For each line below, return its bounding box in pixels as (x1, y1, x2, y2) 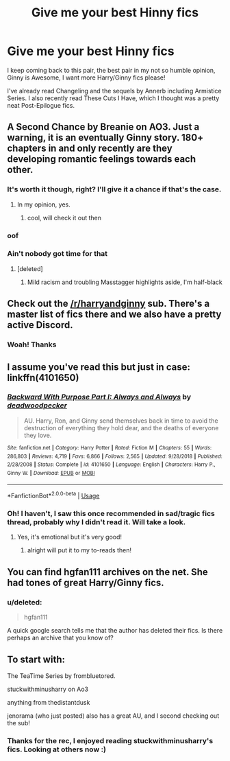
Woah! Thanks (7, 340, 57, 349)
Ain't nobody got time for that (7, 249, 108, 259)
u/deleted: (7, 597, 42, 607)
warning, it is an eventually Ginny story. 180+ (7, 132, 204, 143)
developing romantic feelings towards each (7, 153, 196, 165)
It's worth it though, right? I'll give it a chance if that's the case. (7, 185, 222, 194)
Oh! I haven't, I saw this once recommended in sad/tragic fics (7, 509, 216, 519)
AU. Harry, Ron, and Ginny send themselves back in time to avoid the (23, 417, 218, 425)
